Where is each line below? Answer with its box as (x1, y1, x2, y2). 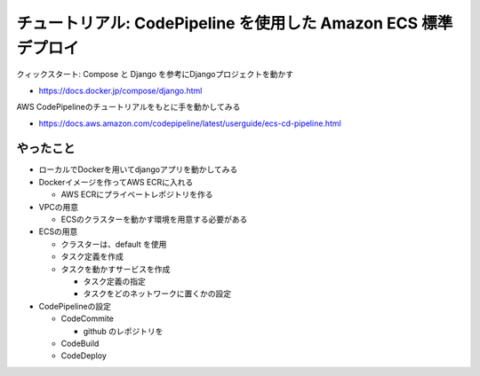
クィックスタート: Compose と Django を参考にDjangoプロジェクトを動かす (16, 69, 293, 80)
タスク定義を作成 (60, 251, 124, 262)
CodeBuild (60, 338, 100, 349)
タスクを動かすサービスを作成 (60, 263, 171, 274)
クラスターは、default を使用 (60, 239, 167, 249)
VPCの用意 (38, 201, 79, 212)
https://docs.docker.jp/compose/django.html (38, 85, 203, 96)
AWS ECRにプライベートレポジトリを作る (60, 189, 213, 200)
